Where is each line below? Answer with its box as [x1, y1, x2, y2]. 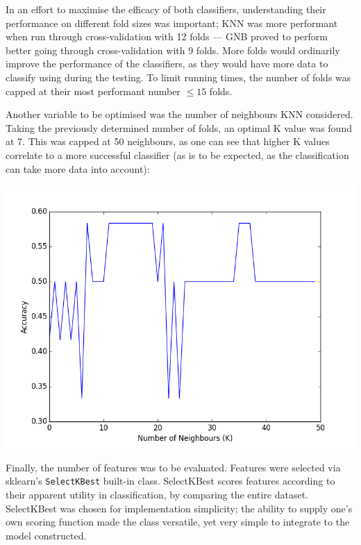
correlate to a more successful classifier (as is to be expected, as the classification [6, 147, 349, 162]
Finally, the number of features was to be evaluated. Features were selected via [6, 460, 341, 474]
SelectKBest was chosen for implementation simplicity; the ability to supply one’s [6, 501, 353, 515]
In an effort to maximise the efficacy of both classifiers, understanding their [6, 2, 326, 16]
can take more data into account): [6, 161, 150, 176]
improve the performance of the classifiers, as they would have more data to [6, 56, 328, 71]
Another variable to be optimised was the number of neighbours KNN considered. [6, 107, 353, 121]
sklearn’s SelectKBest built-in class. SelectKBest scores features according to [6, 473, 335, 488]
